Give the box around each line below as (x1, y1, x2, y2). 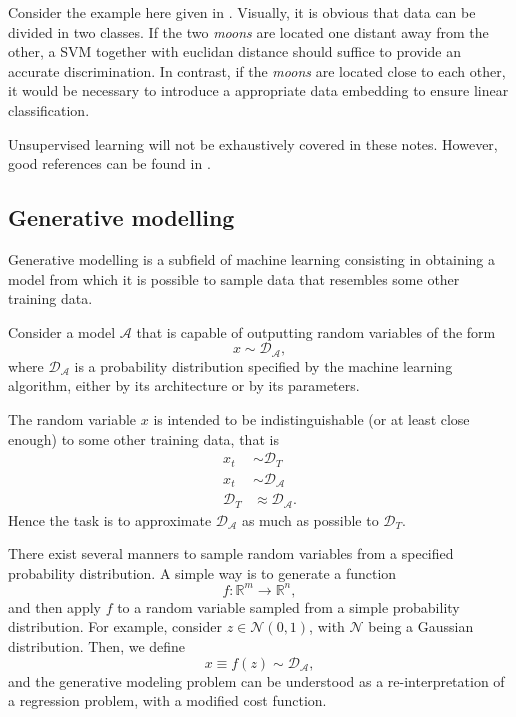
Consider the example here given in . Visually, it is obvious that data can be (8, 2, 476, 22)
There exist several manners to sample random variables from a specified (8, 543, 454, 564)
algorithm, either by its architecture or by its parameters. (8, 375, 360, 396)
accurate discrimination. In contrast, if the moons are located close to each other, (8, 60, 506, 81)
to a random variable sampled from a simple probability (117, 596, 460, 617)
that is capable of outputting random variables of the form (136, 321, 496, 342)
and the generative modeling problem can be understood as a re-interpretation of (8, 670, 505, 691)
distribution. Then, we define (8, 636, 186, 657)
